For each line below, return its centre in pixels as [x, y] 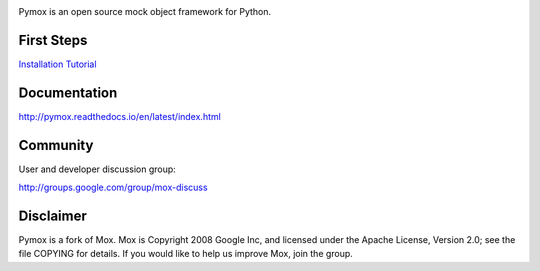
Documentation [68, 92]
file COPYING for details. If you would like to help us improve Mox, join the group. [186, 254]
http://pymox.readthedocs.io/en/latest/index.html [120, 116]
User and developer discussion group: [97, 169]
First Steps [53, 40]
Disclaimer [52, 215]
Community [56, 145]
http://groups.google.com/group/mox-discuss [113, 187]
